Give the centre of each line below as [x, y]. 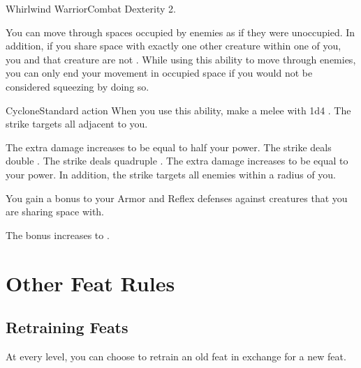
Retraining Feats [67, 327]
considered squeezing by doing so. [78, 86]
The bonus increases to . [58, 235]
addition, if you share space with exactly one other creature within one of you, [174, 46]
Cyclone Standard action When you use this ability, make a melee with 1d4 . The [178, 110]
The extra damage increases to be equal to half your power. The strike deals [169, 147]
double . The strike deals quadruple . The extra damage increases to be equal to [177, 161]
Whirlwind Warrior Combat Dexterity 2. [91, 8]
